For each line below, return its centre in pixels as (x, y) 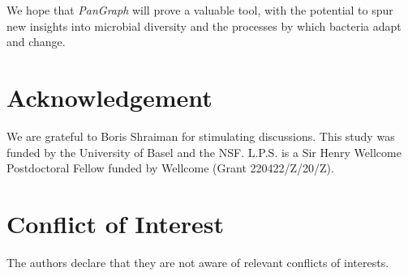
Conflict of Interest (116, 223)
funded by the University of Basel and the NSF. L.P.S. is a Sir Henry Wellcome (204, 152)
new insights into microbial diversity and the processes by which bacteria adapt (204, 25)
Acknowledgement (110, 97)
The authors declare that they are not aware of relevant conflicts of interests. (198, 262)
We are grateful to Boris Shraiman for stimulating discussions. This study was (201, 136)
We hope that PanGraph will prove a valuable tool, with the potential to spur (200, 10)
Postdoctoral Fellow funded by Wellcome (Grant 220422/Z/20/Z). (170, 168)
